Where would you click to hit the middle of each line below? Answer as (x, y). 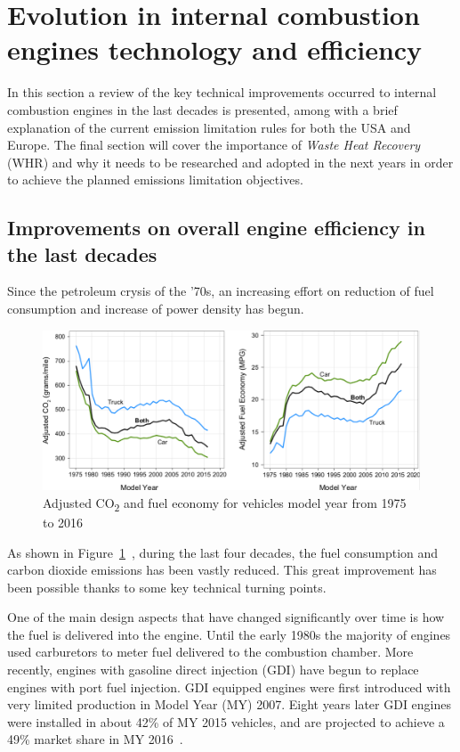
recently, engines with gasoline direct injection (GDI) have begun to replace (213, 670)
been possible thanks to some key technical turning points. (167, 587)
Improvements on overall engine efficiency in (216, 228)
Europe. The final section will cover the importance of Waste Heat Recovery (214, 145)
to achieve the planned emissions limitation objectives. (155, 180)
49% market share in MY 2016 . (95, 739)
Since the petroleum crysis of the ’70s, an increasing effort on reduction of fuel (221, 291)
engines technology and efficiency (215, 49)
